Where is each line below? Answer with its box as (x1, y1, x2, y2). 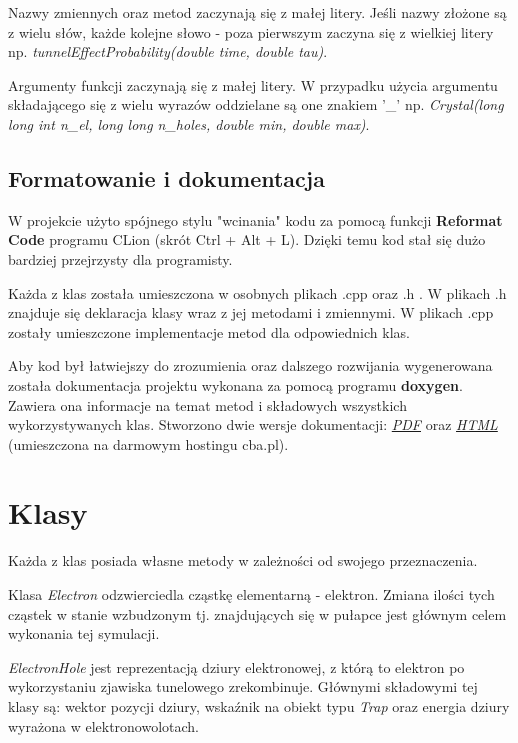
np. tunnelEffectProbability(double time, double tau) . (8, 41, 328, 62)
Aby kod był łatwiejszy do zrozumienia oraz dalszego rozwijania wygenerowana (8, 355, 493, 376)
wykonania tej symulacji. (8, 623, 160, 644)
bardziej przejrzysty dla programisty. (8, 248, 233, 269)
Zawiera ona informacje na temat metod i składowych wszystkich (8, 394, 407, 415)
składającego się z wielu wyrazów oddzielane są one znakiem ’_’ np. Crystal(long (8, 94, 504, 115)
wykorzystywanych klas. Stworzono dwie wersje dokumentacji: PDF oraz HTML (8, 414, 498, 435)
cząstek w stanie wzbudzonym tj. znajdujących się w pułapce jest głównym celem (8, 603, 507, 624)
